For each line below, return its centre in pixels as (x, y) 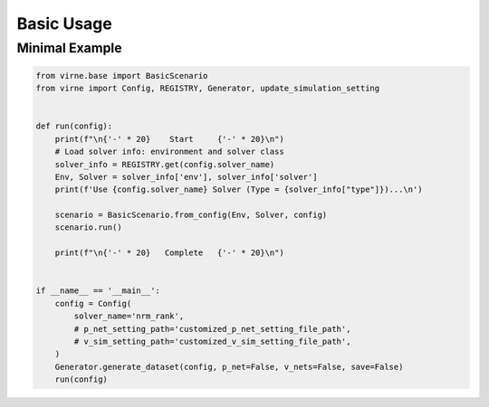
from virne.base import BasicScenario (122, 76)
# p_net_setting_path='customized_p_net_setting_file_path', (212, 329)
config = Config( (93, 303)
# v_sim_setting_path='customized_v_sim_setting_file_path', (212, 341)
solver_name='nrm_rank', (129, 316)
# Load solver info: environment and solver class (169, 152)
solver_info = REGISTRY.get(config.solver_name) (165, 164)
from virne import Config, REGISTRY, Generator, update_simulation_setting (208, 89)
